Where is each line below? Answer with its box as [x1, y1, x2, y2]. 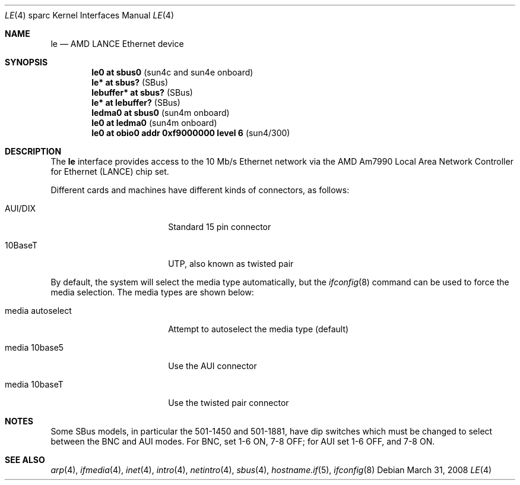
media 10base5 [5, 342, 64, 352]
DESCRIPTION [5, 146, 62, 156]
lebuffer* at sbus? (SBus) [91, 87, 193, 97]
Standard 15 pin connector [168, 222, 271, 232]
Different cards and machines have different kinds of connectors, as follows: [50, 185, 350, 195]
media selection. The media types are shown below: [50, 287, 254, 297]
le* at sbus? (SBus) [91, 77, 169, 87]
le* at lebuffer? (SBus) [91, 97, 180, 108]
